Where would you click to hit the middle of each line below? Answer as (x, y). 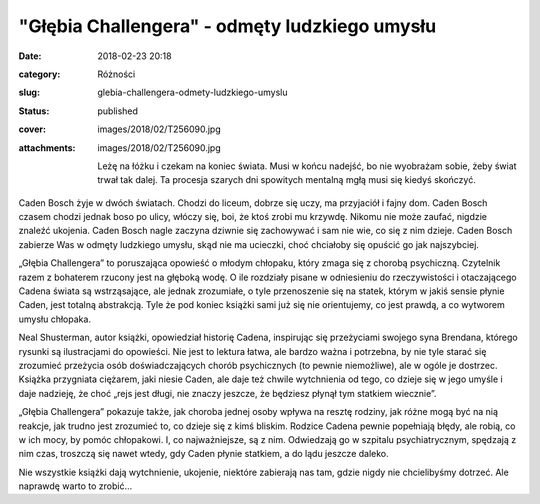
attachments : (47, 147)
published (118, 111)
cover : (32, 129)
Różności (116, 74)
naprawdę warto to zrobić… (75, 486)
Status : (34, 111)
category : (39, 74)
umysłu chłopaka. (55, 319)
